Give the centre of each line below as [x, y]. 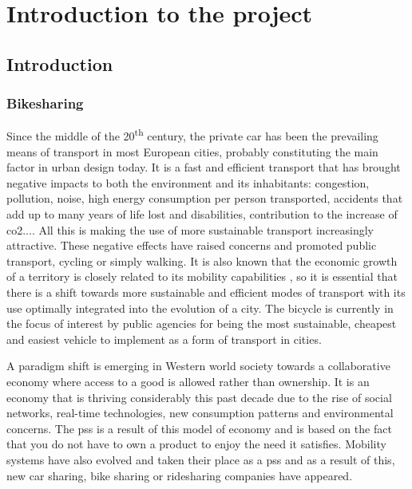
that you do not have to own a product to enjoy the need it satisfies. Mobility [196, 444]
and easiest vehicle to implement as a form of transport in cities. [164, 339]
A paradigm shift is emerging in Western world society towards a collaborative [198, 366]
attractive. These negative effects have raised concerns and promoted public [192, 245]
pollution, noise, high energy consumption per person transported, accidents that [205, 198]
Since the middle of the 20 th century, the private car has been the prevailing [192, 135]
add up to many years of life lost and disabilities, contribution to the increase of [202, 214]
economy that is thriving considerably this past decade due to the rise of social [199, 397]
